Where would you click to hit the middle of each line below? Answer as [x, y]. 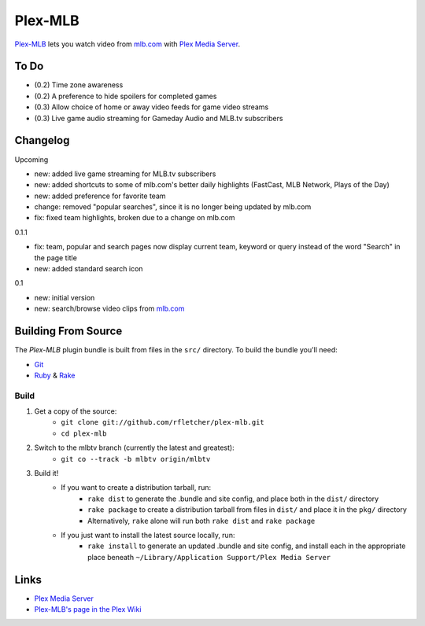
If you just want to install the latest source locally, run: [148, 535]
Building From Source [68, 331]
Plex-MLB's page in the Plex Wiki [88, 609]
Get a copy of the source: [76, 411]
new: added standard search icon [89, 269]
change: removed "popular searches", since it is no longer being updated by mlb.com [173, 207]
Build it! [46, 473]
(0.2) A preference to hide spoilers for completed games [126, 96]
